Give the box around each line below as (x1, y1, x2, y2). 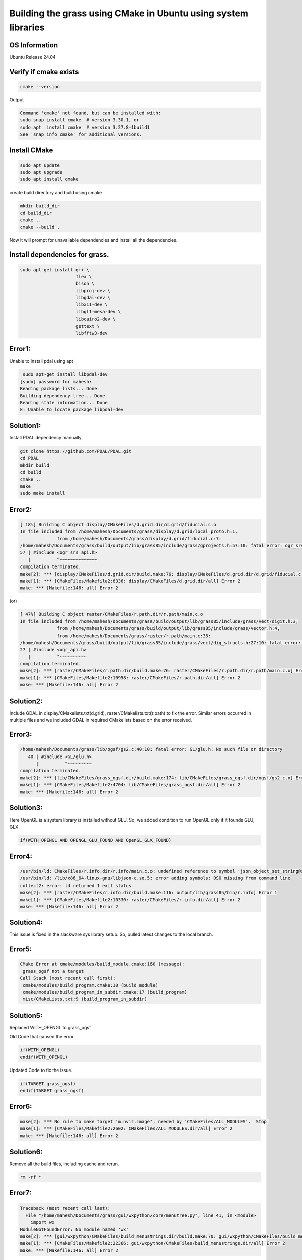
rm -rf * (20, 1174, 42, 1180)
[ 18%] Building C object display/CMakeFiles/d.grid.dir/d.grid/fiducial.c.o (20, 522, 216, 527)
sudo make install (20, 490, 65, 496)
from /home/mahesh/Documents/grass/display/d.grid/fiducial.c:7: (57, 536, 222, 541)
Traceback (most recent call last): (20, 1205, 111, 1211)
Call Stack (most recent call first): (20, 975, 116, 981)
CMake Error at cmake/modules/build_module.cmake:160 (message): (20, 961, 185, 967)
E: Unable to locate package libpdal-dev (20, 407, 124, 413)
